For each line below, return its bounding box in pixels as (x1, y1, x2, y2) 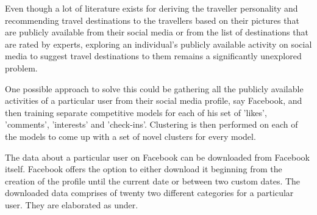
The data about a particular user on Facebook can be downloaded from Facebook (5, 150, 310, 163)
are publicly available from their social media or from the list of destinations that (5, 26, 308, 38)
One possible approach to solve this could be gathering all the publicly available (5, 82, 304, 95)
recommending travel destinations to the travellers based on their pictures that (5, 13, 299, 26)
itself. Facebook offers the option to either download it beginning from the (5, 162, 282, 175)
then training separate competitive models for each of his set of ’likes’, (5, 106, 267, 118)
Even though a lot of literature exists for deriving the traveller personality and (5, 2, 298, 14)
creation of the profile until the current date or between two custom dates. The (5, 174, 301, 187)
